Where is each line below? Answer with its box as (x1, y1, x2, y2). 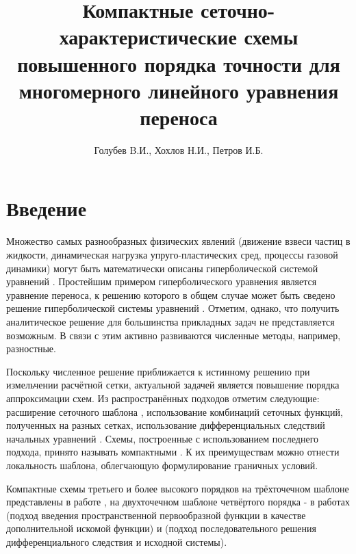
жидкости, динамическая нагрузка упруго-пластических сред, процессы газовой (6, 248, 338, 261)
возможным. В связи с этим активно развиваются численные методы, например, (6, 328, 341, 342)
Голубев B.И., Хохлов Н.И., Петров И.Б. (94, 142, 264, 157)
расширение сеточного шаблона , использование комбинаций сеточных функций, (6, 404, 343, 419)
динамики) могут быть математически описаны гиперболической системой (6, 261, 318, 275)
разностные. (6, 341, 56, 356)
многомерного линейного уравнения (18, 76, 339, 104)
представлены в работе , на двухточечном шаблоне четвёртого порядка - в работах (6, 494, 350, 509)
